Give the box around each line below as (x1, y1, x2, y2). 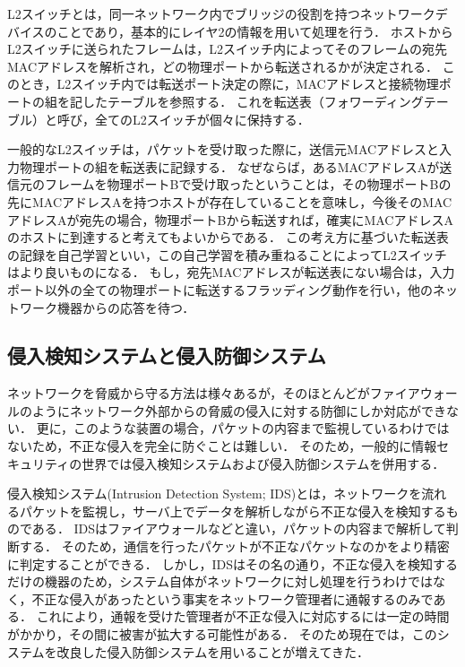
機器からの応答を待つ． (56, 298, 195, 316)
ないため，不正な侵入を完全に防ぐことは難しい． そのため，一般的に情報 (7, 437, 437, 455)
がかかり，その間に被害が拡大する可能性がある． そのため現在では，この (7, 625, 437, 644)
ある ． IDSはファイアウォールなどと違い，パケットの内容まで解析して (31, 519, 446, 538)
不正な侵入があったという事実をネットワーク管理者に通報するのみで (31, 589, 434, 608)
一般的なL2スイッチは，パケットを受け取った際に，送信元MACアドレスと (7, 140, 440, 159)
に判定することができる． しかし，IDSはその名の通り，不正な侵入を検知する (7, 554, 458, 573)
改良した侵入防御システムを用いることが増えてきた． (56, 642, 370, 661)
